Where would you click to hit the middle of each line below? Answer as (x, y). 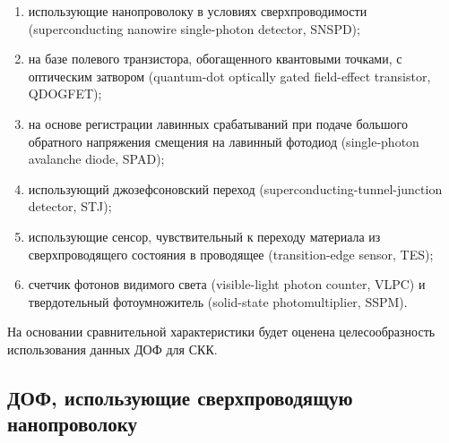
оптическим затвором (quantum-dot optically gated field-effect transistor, (229, 76)
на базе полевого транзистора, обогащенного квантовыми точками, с (215, 59)
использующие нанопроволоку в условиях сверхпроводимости (198, 11)
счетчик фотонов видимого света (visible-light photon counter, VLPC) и (227, 284)
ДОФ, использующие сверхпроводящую (180, 397)
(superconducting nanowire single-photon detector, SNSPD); (194, 28)
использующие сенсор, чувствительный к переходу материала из (204, 236)
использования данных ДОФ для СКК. (112, 349)
